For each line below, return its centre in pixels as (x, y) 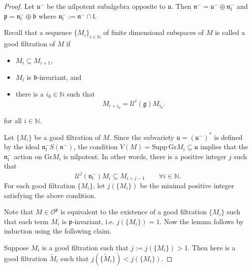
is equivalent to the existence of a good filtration (134, 212)
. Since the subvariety (142, 137)
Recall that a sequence (38, 32)
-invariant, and (59, 77)
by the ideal (22, 147)
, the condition (96, 147)
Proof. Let (19, 6)
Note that (19, 212)
